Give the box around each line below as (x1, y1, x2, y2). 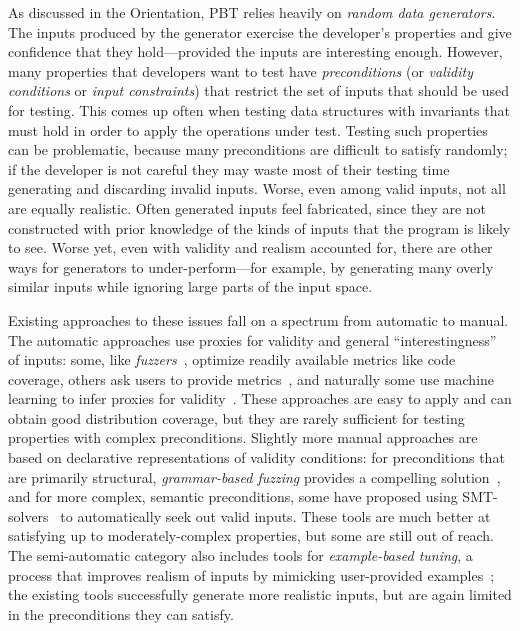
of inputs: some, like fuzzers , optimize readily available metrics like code (8, 349, 456, 370)
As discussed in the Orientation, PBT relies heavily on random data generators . (8, 2, 496, 22)
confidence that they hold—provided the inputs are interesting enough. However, (8, 41, 503, 62)
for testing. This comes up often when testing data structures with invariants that (8, 99, 510, 120)
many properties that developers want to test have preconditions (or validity (8, 60, 473, 81)
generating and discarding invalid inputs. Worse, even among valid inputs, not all (8, 178, 506, 199)
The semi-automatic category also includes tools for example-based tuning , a (8, 545, 473, 566)
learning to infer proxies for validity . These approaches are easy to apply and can (8, 388, 512, 409)
